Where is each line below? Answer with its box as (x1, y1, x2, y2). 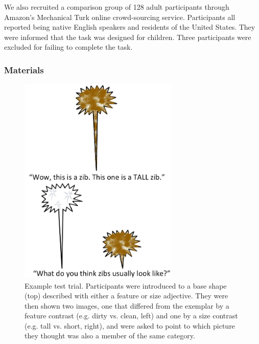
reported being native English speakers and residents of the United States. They (4, 22, 255, 32)
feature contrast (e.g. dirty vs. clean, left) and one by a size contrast (25, 310, 238, 321)
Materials (4, 63, 44, 76)
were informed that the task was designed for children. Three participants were (4, 31, 251, 42)
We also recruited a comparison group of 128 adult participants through (4, 2, 229, 12)
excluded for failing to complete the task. (4, 42, 133, 52)
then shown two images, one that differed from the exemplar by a (25, 300, 229, 311)
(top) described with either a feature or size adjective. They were (25, 290, 228, 301)
